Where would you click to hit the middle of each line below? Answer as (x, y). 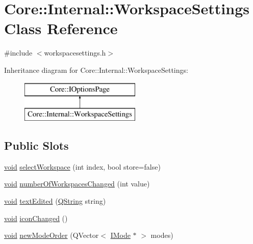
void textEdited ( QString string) (55, 201)
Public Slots (36, 145)
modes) (162, 235)
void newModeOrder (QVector (52, 235)
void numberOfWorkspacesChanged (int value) (77, 184)
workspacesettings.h (75, 53)
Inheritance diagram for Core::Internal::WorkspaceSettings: (96, 70)
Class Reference (61, 28)
